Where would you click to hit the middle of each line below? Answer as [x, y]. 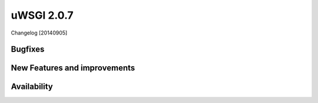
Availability [32, 87]
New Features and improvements [73, 68]
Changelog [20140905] [39, 33]
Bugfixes [28, 49]
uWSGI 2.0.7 [42, 15]
